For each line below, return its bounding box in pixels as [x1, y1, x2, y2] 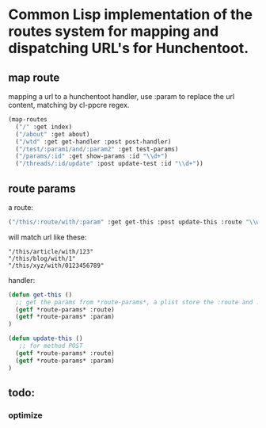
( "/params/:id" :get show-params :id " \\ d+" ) [15, 152, 169, 160]
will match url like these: [8, 232, 87, 242]
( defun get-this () [8, 291, 73, 299]
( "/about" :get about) [15, 130, 90, 138]
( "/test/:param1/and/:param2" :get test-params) [15, 145, 179, 153]
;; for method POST [18, 342, 83, 350]
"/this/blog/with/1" [8, 254, 77, 262]
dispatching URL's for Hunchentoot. [8, 40, 249, 57]
